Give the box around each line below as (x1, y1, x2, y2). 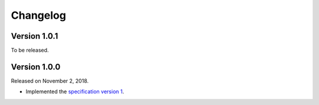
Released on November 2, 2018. (11, 77, 89, 84)
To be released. (11, 47, 49, 54)
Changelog (11, 9, 66, 22)
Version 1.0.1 (11, 31, 58, 41)
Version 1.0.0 (11, 62, 61, 72)
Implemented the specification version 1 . (25, 88, 124, 95)
